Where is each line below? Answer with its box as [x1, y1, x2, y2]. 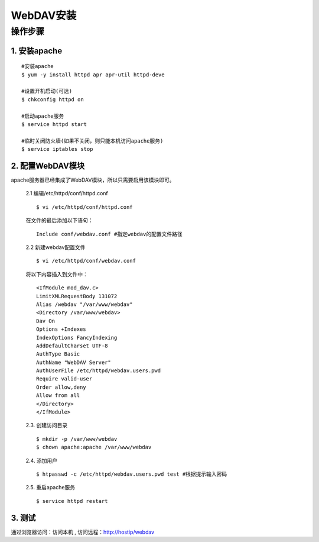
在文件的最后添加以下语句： [25, 217, 93, 224]
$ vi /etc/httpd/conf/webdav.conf [36, 257, 136, 264]
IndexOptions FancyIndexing [36, 334, 118, 341]
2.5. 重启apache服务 [25, 484, 76, 491]
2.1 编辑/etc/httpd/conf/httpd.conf [25, 190, 109, 197]
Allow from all [36, 392, 80, 399]
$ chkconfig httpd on [21, 96, 84, 103]
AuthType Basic [36, 351, 80, 357]
